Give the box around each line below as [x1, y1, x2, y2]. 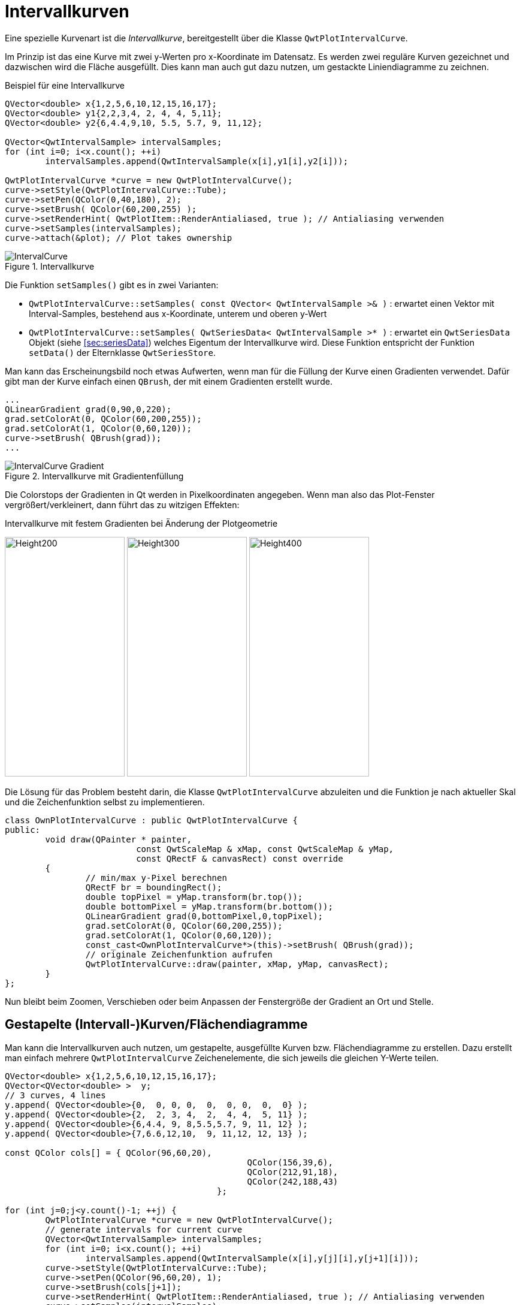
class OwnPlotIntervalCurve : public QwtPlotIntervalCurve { [5, 815, 298, 825]
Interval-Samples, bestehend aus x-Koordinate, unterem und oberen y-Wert [29, 308, 327, 319]
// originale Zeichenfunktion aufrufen [85, 949, 273, 959]
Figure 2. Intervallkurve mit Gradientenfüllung [5, 470, 184, 481]
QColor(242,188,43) [247, 1176, 338, 1186]
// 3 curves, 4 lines [5, 1090, 106, 1100]
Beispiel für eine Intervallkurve [5, 80, 125, 90]
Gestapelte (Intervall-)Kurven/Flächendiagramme [5, 1017, 308, 1032]
